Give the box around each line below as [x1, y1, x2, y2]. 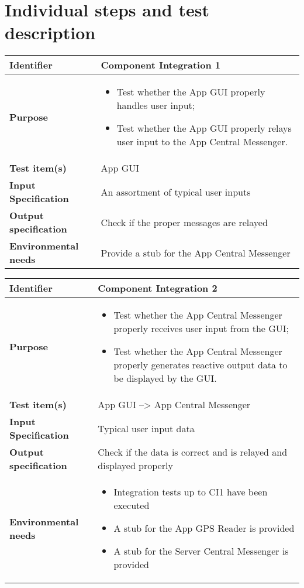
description [5, 20, 96, 45]
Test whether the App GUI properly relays [116, 121, 292, 135]
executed [113, 498, 150, 512]
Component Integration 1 [101, 58, 220, 72]
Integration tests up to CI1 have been [113, 485, 268, 499]
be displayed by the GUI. [113, 371, 217, 385]
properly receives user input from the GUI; [113, 322, 289, 336]
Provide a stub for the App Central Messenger [101, 245, 291, 259]
